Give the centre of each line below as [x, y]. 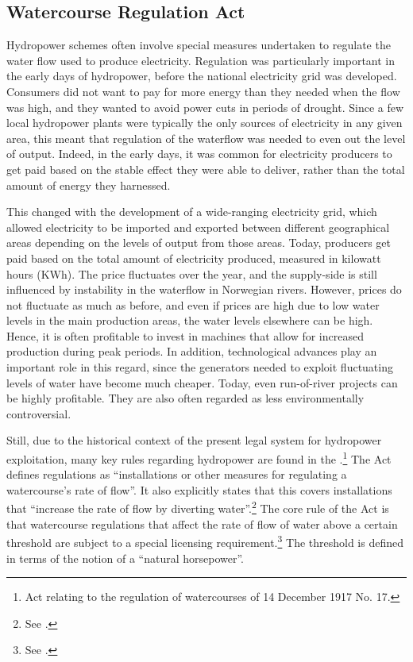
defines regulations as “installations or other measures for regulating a [177, 474]
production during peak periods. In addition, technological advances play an [192, 351]
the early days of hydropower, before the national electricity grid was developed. [202, 76]
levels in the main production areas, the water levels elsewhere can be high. [190, 320]
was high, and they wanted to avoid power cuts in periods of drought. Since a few [205, 107]
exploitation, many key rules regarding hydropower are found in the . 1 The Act [199, 458]
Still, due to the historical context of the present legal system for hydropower [194, 440]
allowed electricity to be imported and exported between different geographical [198, 227]
